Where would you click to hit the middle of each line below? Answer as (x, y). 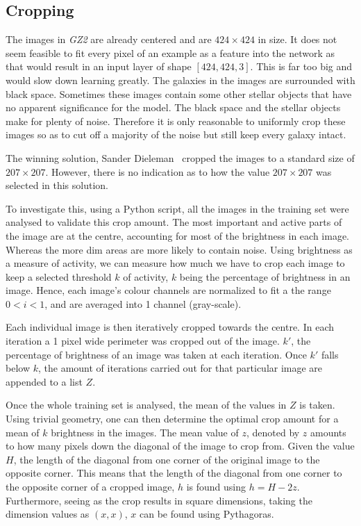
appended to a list (44, 381)
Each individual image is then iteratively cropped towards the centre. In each (170, 327)
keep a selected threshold (59, 276)
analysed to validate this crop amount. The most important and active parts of (174, 222)
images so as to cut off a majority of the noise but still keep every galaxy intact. (176, 134)
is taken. (317, 405)
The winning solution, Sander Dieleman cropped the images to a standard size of (180, 157)
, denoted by (273, 432)
